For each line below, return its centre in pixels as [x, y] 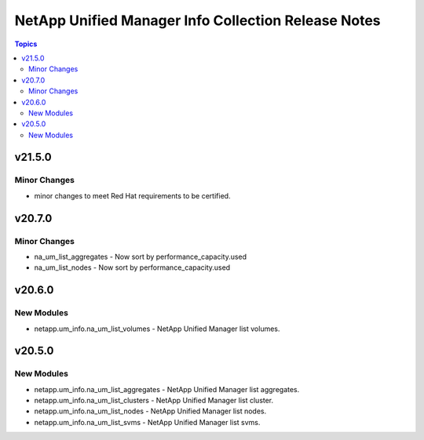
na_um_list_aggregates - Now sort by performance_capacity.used [141, 256]
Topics [26, 44]
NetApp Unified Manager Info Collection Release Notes [197, 20]
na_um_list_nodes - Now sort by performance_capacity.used [132, 267]
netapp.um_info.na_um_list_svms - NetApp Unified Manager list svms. [147, 422]
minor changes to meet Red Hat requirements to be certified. [132, 195]
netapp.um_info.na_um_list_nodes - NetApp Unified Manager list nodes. [150, 411]
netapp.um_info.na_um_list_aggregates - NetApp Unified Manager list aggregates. [167, 389]
